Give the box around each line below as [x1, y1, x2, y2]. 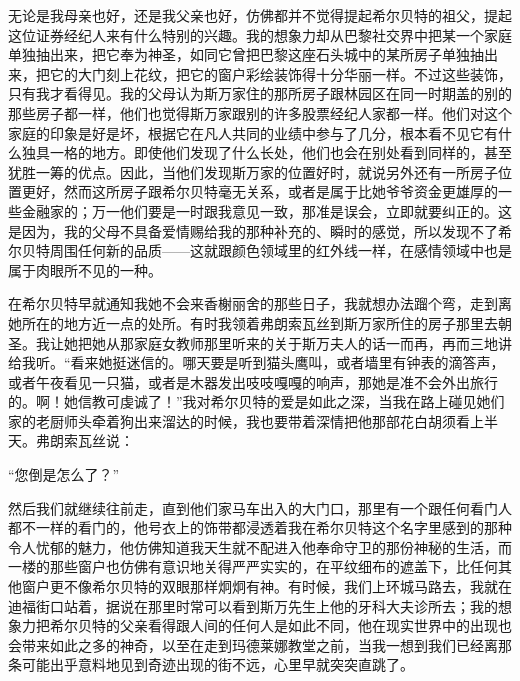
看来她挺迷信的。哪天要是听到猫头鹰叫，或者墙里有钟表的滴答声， [70, 352, 505, 373]
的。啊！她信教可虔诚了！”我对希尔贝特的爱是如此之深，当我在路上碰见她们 [8, 391, 505, 412]
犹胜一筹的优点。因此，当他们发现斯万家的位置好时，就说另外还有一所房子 [8, 161, 498, 182]
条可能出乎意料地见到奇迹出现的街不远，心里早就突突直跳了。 [8, 654, 414, 675]
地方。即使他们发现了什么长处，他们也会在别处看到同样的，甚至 [91, 142, 512, 163]
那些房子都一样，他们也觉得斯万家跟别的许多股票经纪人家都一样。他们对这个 [8, 102, 512, 123]
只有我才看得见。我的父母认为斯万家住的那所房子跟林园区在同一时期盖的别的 [8, 83, 512, 104]
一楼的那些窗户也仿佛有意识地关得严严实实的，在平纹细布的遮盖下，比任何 [8, 556, 498, 577]
